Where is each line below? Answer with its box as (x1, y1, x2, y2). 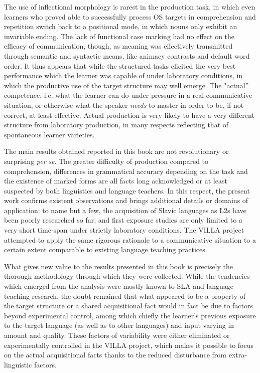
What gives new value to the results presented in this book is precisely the (4, 261, 233, 271)
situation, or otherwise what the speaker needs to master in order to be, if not (4, 99, 244, 110)
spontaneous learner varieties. (4, 129, 95, 139)
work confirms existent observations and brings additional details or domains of (4, 195, 248, 206)
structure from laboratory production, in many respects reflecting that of (4, 119, 229, 130)
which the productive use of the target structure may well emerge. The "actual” (4, 80, 249, 90)
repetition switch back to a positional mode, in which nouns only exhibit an (4, 21, 237, 32)
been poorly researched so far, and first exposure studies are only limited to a (4, 215, 242, 225)
